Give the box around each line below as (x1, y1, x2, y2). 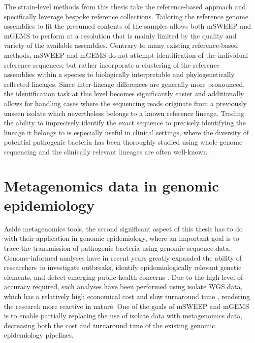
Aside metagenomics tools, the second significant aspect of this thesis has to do (4, 223, 243, 233)
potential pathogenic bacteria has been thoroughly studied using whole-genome (4, 137, 243, 147)
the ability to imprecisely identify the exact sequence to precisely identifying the (4, 117, 246, 128)
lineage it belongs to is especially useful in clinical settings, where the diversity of (4, 127, 249, 137)
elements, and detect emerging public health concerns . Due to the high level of (4, 271, 243, 282)
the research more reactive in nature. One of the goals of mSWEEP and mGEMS (4, 301, 249, 311)
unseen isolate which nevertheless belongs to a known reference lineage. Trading (4, 108, 245, 118)
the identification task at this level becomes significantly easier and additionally (4, 88, 244, 99)
